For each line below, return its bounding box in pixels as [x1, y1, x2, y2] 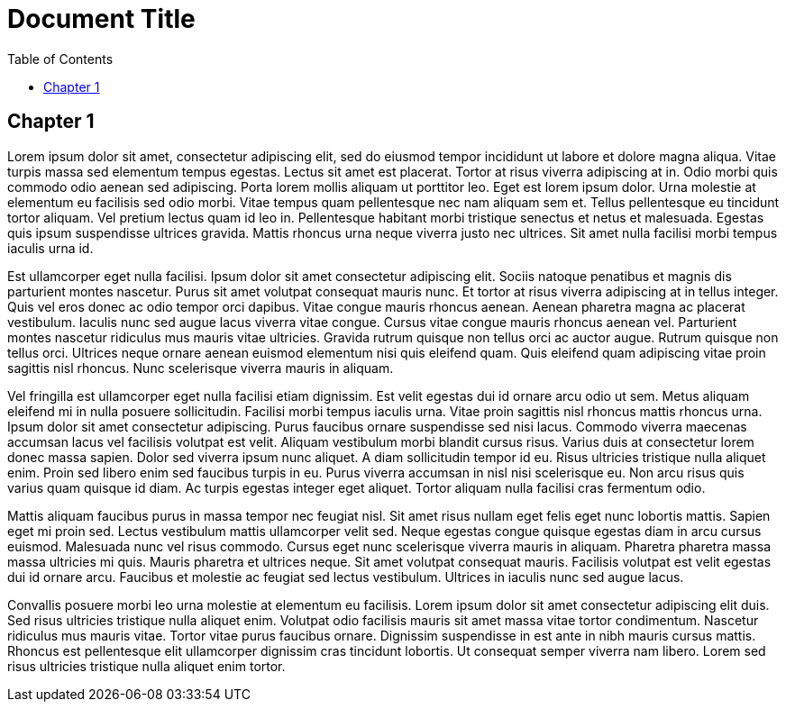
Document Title [7, 4, 196, 34]
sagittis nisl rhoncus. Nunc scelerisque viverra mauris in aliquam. [7, 359, 394, 376]
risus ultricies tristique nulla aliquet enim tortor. [7, 658, 286, 674]
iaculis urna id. [7, 240, 94, 256]
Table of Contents [7, 50, 114, 67]
